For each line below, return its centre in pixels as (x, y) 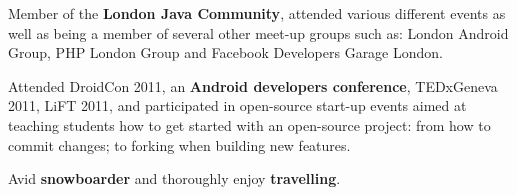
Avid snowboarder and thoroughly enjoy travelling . (174, 178)
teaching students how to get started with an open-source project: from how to (249, 124)
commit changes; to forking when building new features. (179, 144)
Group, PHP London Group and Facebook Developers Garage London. (225, 52)
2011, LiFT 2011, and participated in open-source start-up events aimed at (237, 105)
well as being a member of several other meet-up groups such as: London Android (258, 32)
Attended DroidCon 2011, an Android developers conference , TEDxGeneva (253, 85)
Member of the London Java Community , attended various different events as (257, 13)
